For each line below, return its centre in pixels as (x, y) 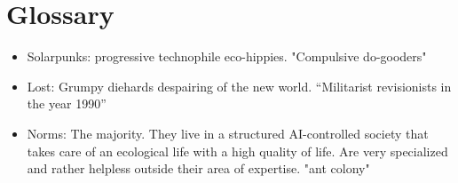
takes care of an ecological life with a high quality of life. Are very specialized (237, 151)
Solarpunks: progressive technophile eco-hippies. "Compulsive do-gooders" (227, 56)
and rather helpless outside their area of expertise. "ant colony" (198, 168)
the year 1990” (67, 103)
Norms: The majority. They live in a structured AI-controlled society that (228, 133)
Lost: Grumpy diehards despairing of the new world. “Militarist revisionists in (239, 86)
